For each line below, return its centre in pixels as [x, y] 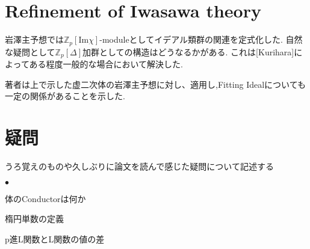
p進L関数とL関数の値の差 [55, 238]
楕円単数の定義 [34, 219]
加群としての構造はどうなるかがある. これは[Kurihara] [188, 51]
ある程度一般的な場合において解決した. [106, 64]
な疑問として [30, 51]
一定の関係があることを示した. [65, 96]
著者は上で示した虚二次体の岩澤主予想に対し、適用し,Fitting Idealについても [155, 84]
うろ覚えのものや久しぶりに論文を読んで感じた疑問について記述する [139, 166]
